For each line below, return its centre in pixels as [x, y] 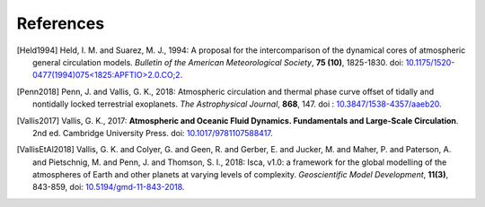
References [61, 23]
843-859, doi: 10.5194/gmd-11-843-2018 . [109, 187]
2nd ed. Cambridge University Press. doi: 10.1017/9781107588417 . [153, 133]
